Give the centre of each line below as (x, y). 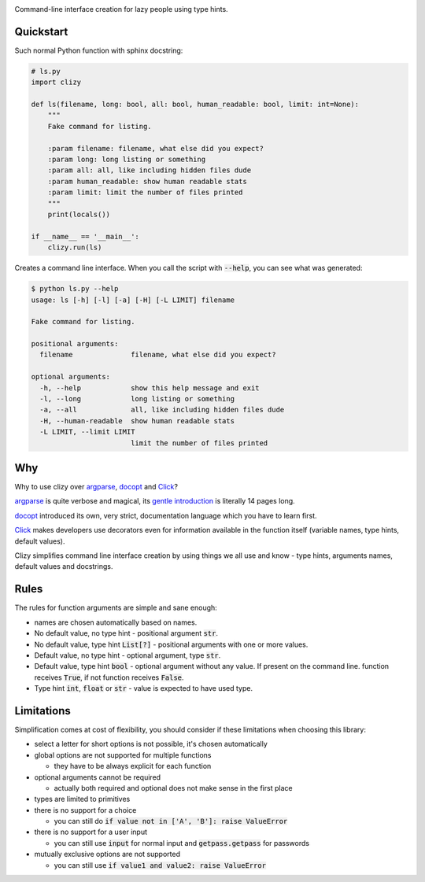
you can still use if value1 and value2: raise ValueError (160, 865)
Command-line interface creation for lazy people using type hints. (121, 9)
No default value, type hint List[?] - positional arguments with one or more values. (171, 644)
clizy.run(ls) (75, 247)
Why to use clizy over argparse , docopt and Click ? (96, 487)
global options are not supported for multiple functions (123, 755)
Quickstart (41, 31)
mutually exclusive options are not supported (107, 854)
